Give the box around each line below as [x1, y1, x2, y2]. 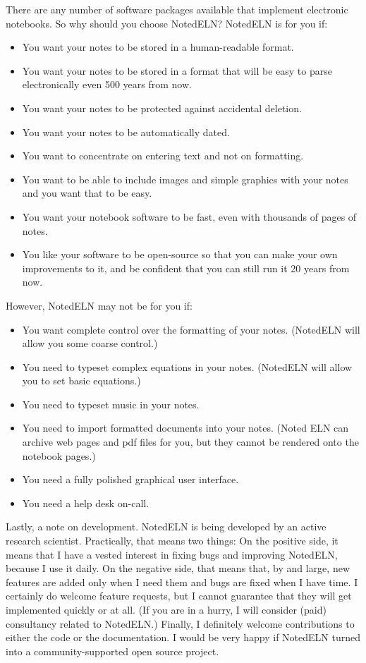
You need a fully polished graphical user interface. [22, 472, 239, 487]
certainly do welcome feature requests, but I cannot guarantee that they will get [6, 588, 352, 603]
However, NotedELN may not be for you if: [6, 298, 193, 312]
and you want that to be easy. [22, 185, 152, 200]
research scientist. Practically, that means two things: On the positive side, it [6, 533, 338, 548]
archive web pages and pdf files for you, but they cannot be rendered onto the [22, 434, 359, 449]
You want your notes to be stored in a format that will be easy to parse [22, 63, 332, 78]
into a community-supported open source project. [6, 643, 219, 658]
